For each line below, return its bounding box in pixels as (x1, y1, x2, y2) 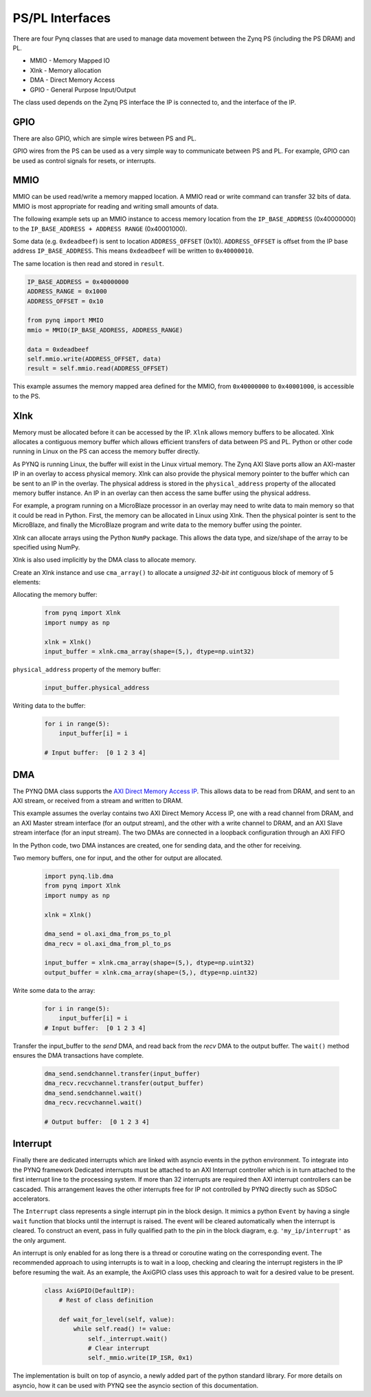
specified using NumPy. (12, 543, 80, 551)
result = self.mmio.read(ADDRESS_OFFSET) (27, 365, 169, 372)
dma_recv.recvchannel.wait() (44, 1099, 143, 1106)
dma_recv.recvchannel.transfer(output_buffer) (44, 1080, 204, 1087)
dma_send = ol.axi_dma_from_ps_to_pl (44, 930, 172, 938)
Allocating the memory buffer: (12, 591, 98, 599)
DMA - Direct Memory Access (30, 76, 115, 84)
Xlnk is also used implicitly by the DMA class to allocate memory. (12, 556, 196, 564)
